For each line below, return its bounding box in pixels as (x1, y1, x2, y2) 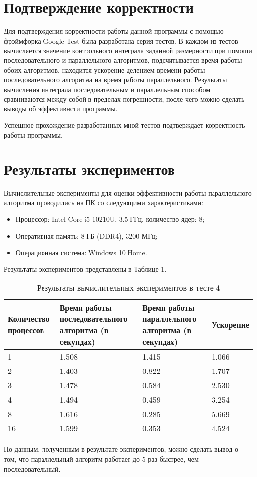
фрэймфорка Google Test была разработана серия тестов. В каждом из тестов (4, 35, 238, 46)
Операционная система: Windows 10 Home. (15, 247, 147, 258)
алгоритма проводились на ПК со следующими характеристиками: (4, 197, 203, 208)
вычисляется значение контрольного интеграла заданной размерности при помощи (4, 45, 252, 55)
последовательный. (4, 463, 61, 474)
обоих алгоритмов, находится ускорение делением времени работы (4, 64, 205, 75)
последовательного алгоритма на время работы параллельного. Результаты (4, 74, 227, 85)
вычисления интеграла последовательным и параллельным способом (4, 84, 211, 94)
